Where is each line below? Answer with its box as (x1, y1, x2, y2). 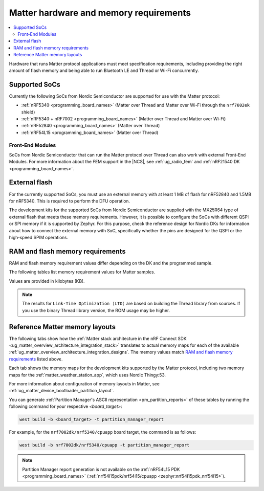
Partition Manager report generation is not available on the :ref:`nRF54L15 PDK (22, 466, 180, 472)
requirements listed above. (9, 356, 63, 362)
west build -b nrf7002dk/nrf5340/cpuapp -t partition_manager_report (19, 443, 190, 448)
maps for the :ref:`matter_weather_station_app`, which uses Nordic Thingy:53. (9, 372, 166, 378)
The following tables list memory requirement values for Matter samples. (9, 269, 155, 275)
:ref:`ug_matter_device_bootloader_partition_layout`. (9, 388, 114, 394)
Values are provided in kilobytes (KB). (9, 278, 85, 284)
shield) (21, 109, 35, 115)
